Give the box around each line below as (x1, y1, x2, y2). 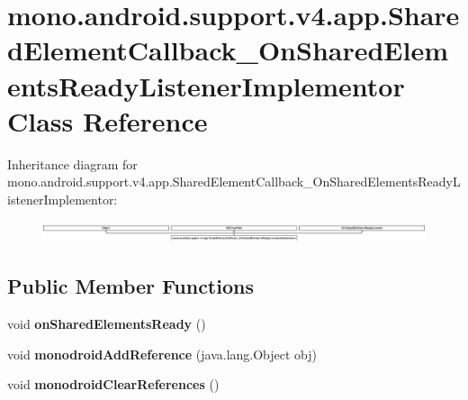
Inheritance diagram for (7, 154, 138, 173)
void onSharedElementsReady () (7, 314, 206, 333)
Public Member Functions (7, 272, 254, 300)
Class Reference (7, 102, 208, 139)
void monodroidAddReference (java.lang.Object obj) (7, 344, 318, 363)
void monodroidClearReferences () (7, 375, 220, 394)
